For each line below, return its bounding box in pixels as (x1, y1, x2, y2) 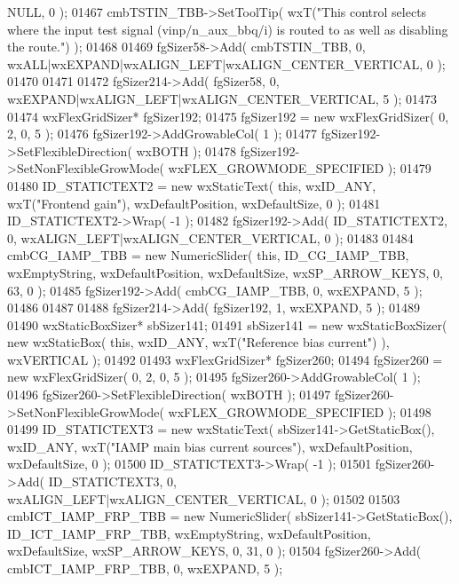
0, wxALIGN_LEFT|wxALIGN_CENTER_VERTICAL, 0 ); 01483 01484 (7, 228, 414, 247)
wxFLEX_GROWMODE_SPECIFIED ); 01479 (168, 159, 431, 178)
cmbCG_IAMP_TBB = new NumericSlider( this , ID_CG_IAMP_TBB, (7, 246, 409, 264)
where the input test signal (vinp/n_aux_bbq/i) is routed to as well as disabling (7, 20, 448, 38)
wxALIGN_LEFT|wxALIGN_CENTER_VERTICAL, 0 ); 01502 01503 (7, 489, 400, 508)
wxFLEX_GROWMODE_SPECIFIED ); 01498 (168, 402, 431, 421)
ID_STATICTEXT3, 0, (48, 472, 177, 491)
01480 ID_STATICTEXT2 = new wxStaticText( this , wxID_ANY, (7, 176, 376, 194)
